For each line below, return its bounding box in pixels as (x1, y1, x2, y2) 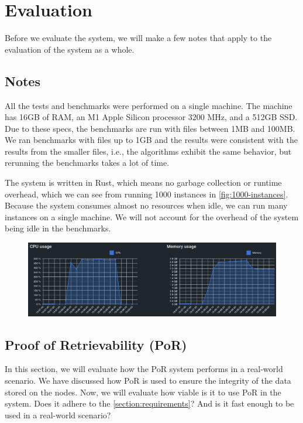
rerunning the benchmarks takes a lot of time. (5, 156, 170, 169)
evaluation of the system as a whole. (5, 43, 135, 55)
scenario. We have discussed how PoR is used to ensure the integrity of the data (5, 374, 291, 387)
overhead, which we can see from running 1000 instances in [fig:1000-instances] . (5, 187, 288, 200)
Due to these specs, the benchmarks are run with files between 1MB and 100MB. (5, 122, 295, 134)
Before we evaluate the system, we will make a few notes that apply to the (5, 32, 272, 44)
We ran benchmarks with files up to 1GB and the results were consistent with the (5, 134, 298, 146)
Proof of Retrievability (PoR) (5, 335, 187, 353)
